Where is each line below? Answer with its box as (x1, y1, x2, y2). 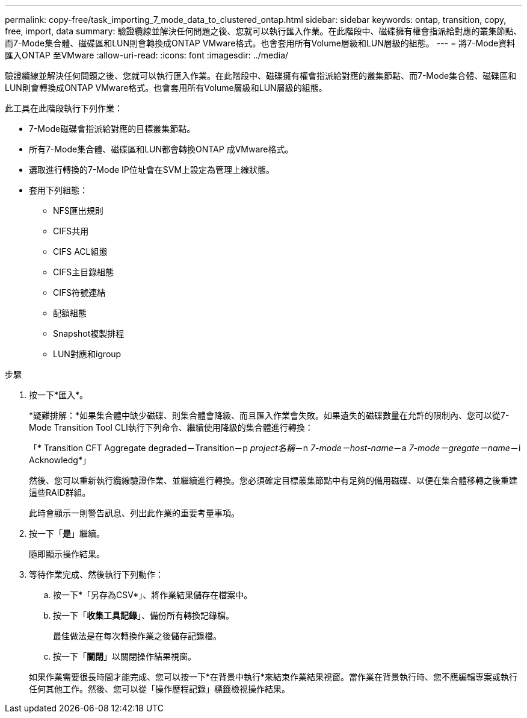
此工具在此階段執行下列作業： (5, 103, 123, 113)
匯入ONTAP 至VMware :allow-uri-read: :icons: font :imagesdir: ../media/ (5, 50, 289, 60)
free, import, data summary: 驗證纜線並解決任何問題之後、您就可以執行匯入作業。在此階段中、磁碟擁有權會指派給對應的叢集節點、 (5, 26, 522, 36)
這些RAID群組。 (29, 487, 91, 498)
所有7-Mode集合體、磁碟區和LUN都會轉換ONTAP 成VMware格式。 (29, 144, 294, 154)
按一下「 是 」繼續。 (29, 528, 105, 538)
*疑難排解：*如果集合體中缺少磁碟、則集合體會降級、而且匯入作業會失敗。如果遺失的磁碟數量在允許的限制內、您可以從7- (29, 410, 510, 420)
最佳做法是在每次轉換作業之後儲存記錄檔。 (53, 631, 221, 641)
